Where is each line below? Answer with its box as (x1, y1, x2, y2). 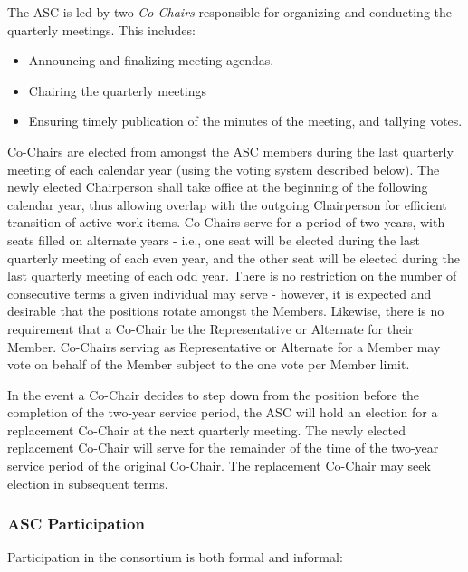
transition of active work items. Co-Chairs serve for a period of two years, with (7, 213, 445, 232)
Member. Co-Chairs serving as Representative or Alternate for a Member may (7, 337, 441, 356)
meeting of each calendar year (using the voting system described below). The (7, 159, 440, 178)
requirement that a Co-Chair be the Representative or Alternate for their (7, 319, 414, 338)
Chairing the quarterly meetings (28, 81, 207, 100)
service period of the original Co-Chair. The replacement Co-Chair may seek (7, 456, 431, 475)
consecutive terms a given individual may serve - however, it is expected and (7, 283, 432, 302)
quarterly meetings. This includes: (7, 20, 196, 39)
